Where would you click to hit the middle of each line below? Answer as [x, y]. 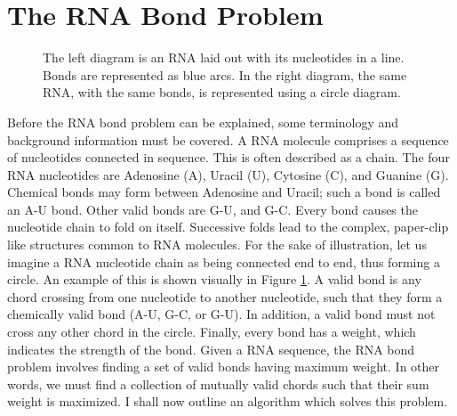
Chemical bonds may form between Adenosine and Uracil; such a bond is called [224, 192]
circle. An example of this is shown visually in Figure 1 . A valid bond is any [214, 279]
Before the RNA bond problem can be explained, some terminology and [203, 122]
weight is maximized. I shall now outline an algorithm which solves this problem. [228, 401]
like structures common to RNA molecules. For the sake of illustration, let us [217, 245]
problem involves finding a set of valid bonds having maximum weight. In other [224, 367]
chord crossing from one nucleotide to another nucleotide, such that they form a [225, 296]
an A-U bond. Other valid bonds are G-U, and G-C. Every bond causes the [212, 209]
